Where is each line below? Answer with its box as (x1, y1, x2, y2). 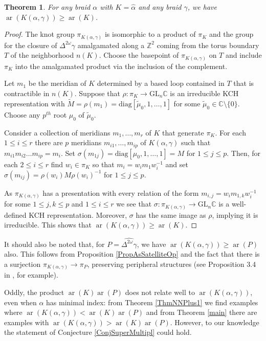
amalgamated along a (77, 39, 145, 50)
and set (165, 158, 188, 169)
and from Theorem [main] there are (146, 307, 257, 317)
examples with (4, 316, 49, 327)
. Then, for (227, 147, 261, 158)
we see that (116, 198, 152, 209)
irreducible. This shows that (4, 219, 92, 230)
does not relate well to (125, 287, 195, 298)
